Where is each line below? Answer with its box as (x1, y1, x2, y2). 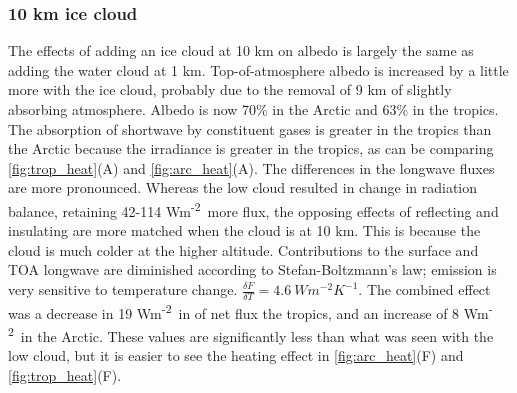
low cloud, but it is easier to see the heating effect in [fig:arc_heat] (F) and (8, 345, 464, 366)
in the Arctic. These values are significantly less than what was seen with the (20, 325, 494, 346)
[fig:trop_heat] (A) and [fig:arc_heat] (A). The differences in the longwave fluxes (8, 157, 495, 178)
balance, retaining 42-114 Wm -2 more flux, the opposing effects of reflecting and (8, 197, 499, 221)
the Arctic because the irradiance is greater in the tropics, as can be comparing (8, 138, 494, 159)
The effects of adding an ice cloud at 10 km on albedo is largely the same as (8, 40, 474, 61)
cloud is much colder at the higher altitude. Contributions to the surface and (8, 239, 479, 260)
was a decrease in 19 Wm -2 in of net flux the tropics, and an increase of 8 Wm (8, 299, 489, 323)
